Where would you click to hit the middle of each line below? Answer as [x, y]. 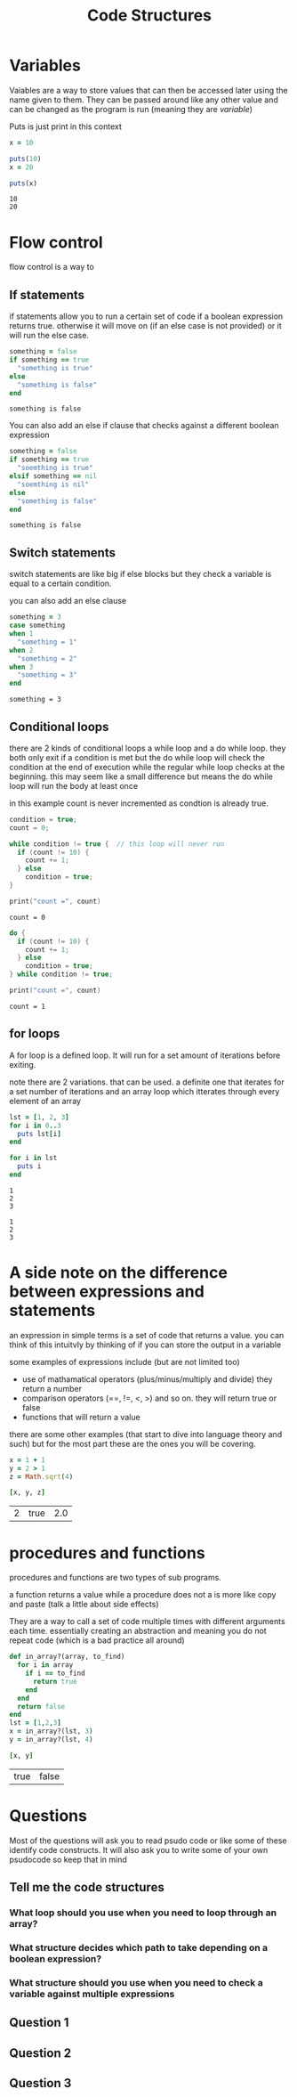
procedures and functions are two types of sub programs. [116, 1578]
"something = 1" [47, 642]
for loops [35, 1034]
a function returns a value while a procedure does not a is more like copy [143, 1595]
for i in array [45, 1665]
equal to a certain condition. [60, 583]
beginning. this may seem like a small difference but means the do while [141, 776]
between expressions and [107, 1292]
